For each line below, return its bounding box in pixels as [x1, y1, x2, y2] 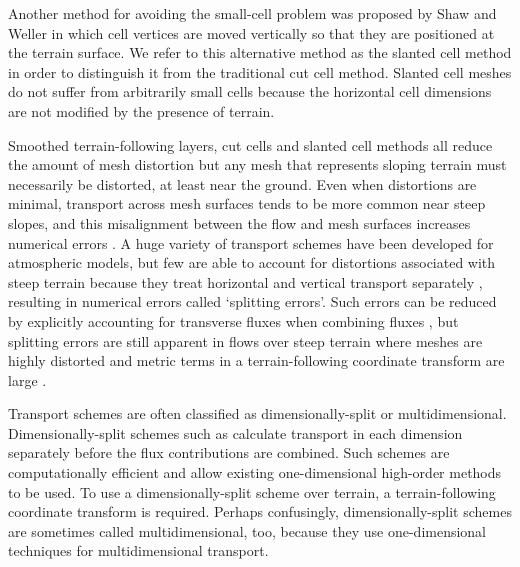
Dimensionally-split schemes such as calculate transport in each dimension [8, 422, 463, 443]
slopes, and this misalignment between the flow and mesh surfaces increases [8, 212, 471, 233]
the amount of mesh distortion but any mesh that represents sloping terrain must [8, 154, 507, 175]
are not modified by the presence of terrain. [8, 100, 275, 121]
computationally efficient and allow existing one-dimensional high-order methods [8, 462, 502, 483]
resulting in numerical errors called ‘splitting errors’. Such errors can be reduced [8, 291, 497, 312]
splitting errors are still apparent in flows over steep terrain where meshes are [8, 330, 483, 351]
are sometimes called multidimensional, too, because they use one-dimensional [8, 520, 487, 541]
